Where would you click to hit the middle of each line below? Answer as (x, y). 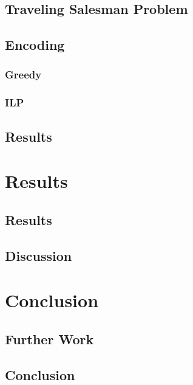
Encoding (35, 45)
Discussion (39, 255)
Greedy (23, 75)
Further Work (49, 338)
